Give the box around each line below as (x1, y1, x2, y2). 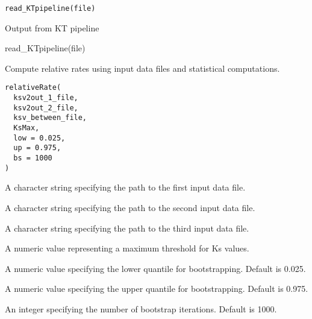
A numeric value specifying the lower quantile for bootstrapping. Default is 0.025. (5, 262, 306, 274)
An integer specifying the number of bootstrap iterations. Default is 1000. (5, 302, 277, 315)
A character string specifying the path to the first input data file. (5, 181, 246, 194)
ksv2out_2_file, (13, 103, 78, 112)
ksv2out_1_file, (13, 93, 78, 103)
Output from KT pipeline (5, 21, 99, 34)
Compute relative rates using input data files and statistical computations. (5, 62, 280, 74)
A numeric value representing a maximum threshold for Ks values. (5, 242, 249, 254)
